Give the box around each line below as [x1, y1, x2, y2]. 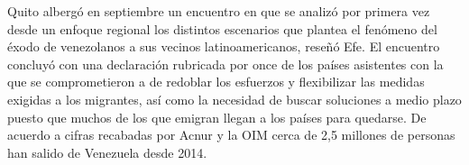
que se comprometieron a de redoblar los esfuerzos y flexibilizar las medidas [7, 72, 425, 91]
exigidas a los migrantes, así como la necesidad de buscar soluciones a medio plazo [7, 89, 462, 108]
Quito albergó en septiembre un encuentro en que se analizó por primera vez [7, 2, 430, 20]
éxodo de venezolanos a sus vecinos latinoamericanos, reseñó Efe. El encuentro [7, 37, 440, 56]
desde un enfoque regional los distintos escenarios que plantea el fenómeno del [7, 19, 437, 38]
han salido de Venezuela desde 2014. [7, 142, 207, 161]
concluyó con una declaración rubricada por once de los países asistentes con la [7, 54, 444, 73]
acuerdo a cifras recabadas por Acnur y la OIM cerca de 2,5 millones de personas [7, 125, 455, 144]
